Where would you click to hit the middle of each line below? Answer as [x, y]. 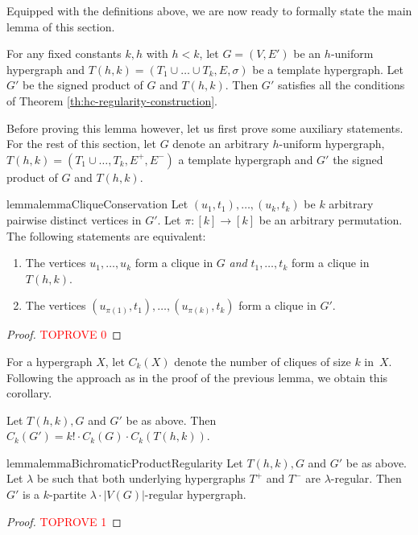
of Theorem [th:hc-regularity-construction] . [112, 100]
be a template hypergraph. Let [328, 69]
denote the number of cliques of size [263, 361]
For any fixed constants [64, 53]
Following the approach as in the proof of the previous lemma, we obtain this [197, 377]
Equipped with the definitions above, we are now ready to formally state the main [209, 10]
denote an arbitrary [221, 144]
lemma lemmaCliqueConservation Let [97, 204]
